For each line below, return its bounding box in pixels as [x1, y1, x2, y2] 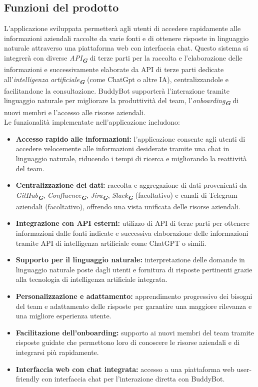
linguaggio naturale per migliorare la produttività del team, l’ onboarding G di [4, 95, 239, 108]
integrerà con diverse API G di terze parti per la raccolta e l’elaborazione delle [4, 52, 242, 65]
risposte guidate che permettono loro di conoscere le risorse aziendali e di [15, 337, 240, 347]
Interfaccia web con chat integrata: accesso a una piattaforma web [15, 363, 234, 374]
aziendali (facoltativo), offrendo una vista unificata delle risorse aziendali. [15, 201, 240, 211]
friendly [15, 373, 39, 384]
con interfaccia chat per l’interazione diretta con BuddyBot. [41, 373, 225, 384]
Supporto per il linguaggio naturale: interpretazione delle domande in [15, 254, 245, 265]
